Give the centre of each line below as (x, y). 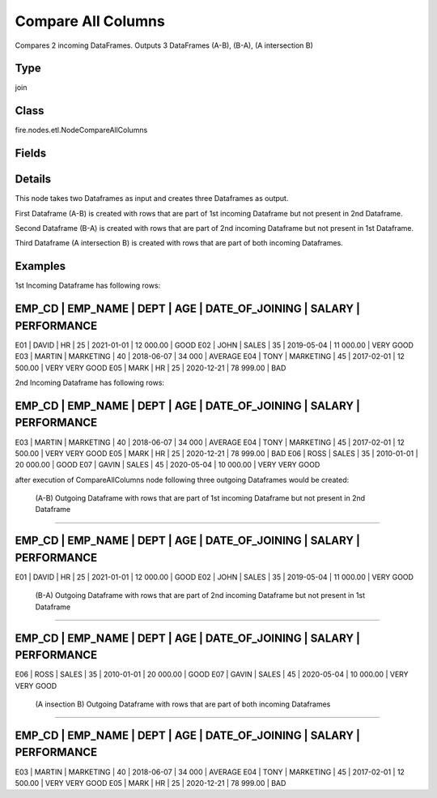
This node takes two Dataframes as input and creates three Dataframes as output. (152, 198)
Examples (40, 266)
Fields (31, 154)
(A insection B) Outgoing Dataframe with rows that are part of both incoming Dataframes (183, 704)
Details (33, 179)
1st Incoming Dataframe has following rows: (88, 286)
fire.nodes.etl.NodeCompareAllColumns (81, 130)
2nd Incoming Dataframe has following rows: (90, 383)
